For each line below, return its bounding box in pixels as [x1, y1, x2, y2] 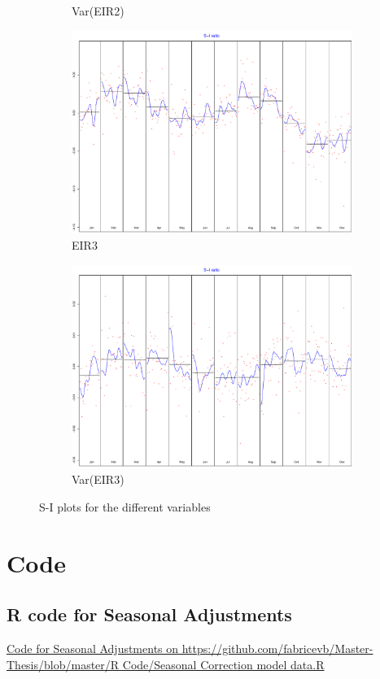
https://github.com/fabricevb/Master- [181, 640, 373, 657]
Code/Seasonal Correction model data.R [122, 655, 325, 672]
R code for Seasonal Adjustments [7, 602, 292, 627]
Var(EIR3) [72, 471, 124, 488]
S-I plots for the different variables [39, 498, 211, 515]
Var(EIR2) [72, 2, 124, 19]
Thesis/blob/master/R [7, 655, 120, 672]
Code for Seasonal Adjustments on [7, 640, 179, 657]
